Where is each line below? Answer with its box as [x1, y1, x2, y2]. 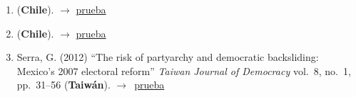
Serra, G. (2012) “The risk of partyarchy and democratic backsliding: [16, 50, 319, 64]
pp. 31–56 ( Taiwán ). [16, 77, 111, 92]
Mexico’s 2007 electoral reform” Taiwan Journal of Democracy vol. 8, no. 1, [16, 63, 351, 78]
